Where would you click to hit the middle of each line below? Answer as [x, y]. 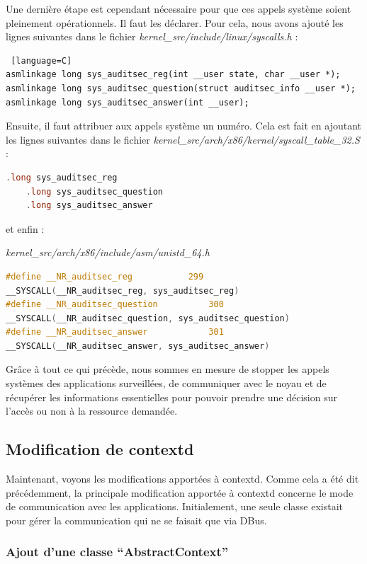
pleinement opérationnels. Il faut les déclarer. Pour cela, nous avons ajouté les [175, 22]
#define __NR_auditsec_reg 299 [105, 276]
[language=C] [41, 61]
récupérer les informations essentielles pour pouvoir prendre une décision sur [171, 397]
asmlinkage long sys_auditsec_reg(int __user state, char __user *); [173, 75]
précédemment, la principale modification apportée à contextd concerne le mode [180, 492]
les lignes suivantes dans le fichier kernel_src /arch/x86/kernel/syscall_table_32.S [183, 139]
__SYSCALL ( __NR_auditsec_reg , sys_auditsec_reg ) [123, 290]
